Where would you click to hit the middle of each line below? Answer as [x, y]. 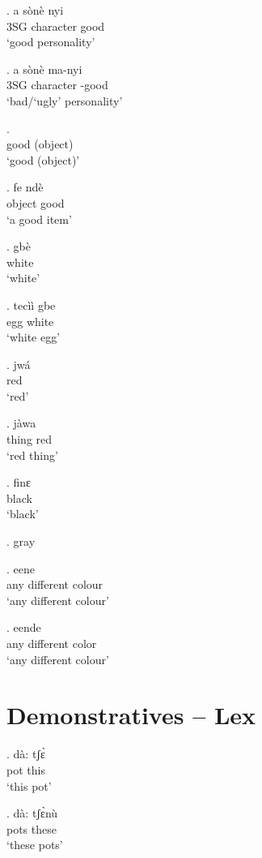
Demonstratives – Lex [131, 715]
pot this [26, 769]
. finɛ [19, 482]
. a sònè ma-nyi [44, 69]
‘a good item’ [39, 219]
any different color [52, 643]
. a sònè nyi [35, 10]
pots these [32, 828]
